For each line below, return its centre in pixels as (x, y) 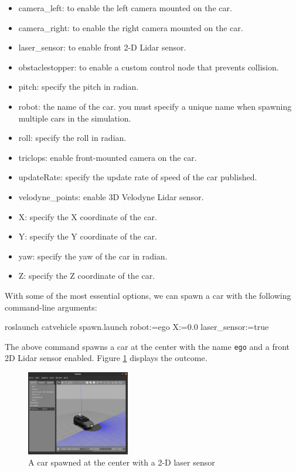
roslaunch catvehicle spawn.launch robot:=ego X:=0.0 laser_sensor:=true (137, 327)
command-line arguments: (51, 307)
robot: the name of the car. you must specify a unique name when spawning (155, 106)
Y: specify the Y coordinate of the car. (88, 236)
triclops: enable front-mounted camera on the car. (108, 157)
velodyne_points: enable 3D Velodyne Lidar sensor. (111, 196)
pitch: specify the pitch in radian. (79, 87)
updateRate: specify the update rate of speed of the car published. (138, 177)
